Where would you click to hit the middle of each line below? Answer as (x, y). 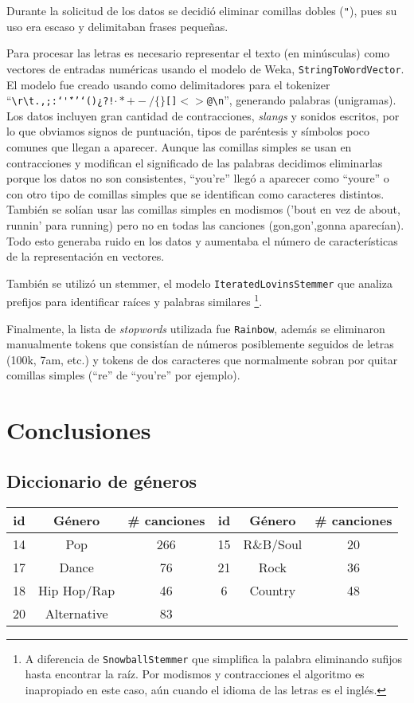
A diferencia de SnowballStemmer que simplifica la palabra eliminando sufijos (214, 658)
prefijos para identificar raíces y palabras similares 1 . (135, 300)
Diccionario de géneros (102, 480)
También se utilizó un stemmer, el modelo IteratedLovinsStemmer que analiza (199, 283)
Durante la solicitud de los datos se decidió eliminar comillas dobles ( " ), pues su (202, 10)
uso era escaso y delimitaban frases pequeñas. (117, 26)
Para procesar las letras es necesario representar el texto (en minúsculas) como (198, 53)
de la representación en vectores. (86, 256)
